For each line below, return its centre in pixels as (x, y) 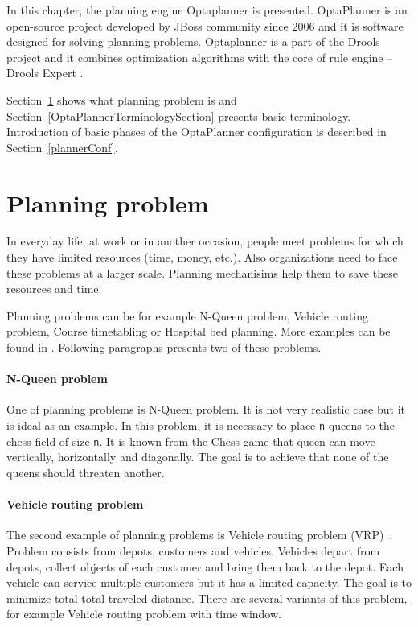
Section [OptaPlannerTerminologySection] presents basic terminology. (179, 115)
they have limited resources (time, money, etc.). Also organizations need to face (202, 257)
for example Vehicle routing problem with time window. (144, 614)
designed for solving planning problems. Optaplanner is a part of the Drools (193, 41)
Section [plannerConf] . (62, 147)
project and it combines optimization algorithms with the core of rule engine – (200, 57)
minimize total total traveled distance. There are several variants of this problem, (207, 598)
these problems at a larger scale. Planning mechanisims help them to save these (202, 272)
